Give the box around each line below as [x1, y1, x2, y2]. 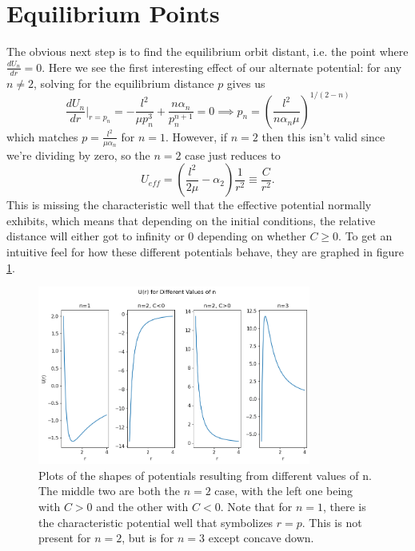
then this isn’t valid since [261, 128, 385, 145]
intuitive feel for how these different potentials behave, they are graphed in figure [6, 243, 404, 260]
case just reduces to [185, 146, 281, 163]
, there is [322, 498, 366, 515]
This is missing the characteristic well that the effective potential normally [6, 196, 372, 213]
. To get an [338, 228, 393, 244]
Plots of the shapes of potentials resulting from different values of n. [38, 466, 372, 483]
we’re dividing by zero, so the [6, 146, 150, 163]
